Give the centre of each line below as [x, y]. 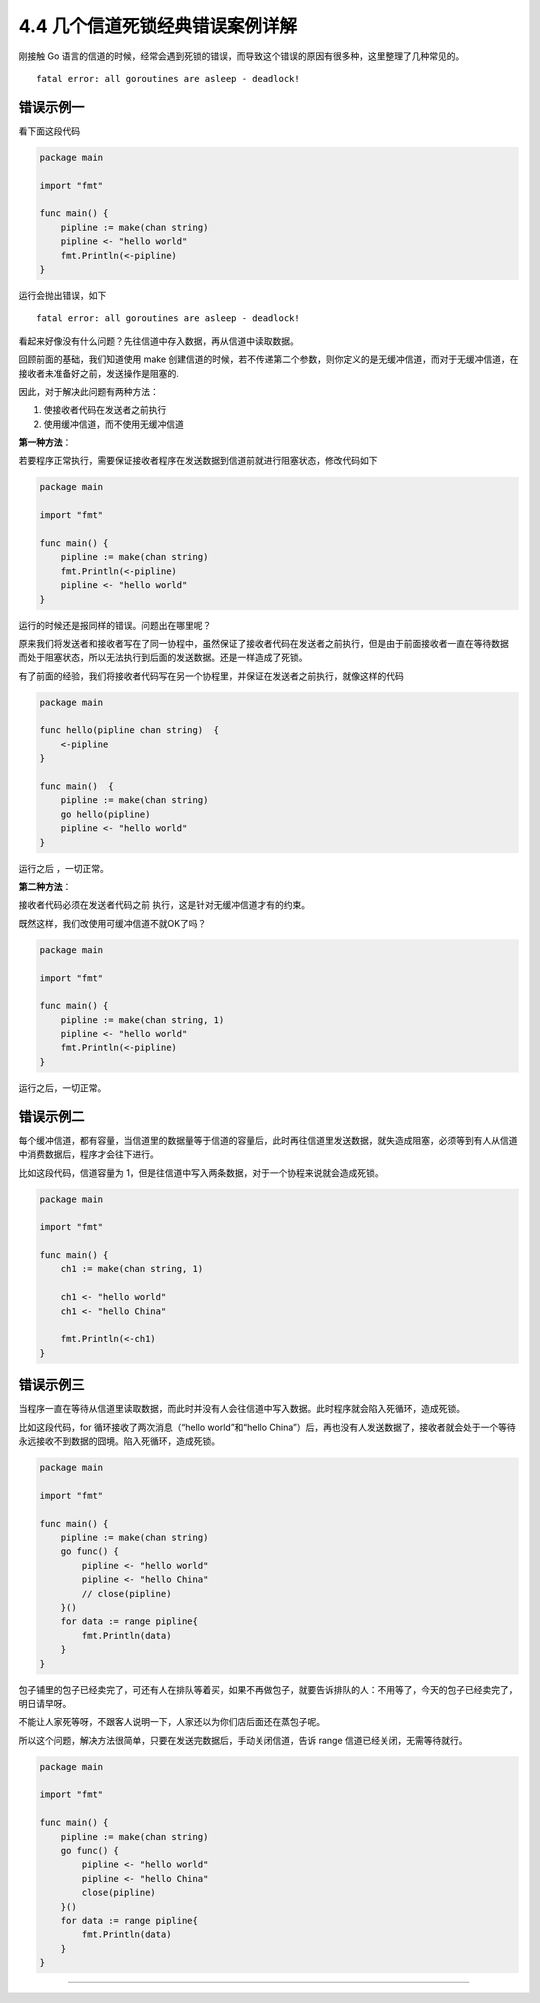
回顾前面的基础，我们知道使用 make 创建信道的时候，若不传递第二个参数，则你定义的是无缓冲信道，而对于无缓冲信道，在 [268, 359]
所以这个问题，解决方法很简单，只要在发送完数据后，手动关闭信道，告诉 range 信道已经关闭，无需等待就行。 [243, 1740]
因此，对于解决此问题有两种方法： [88, 391]
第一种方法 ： [45, 442]
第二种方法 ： [45, 886]
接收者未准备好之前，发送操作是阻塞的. [99, 373]
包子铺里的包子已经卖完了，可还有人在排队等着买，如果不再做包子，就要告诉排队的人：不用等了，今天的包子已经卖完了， [268, 1689]
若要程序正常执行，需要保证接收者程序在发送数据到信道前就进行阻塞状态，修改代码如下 [198, 461]
